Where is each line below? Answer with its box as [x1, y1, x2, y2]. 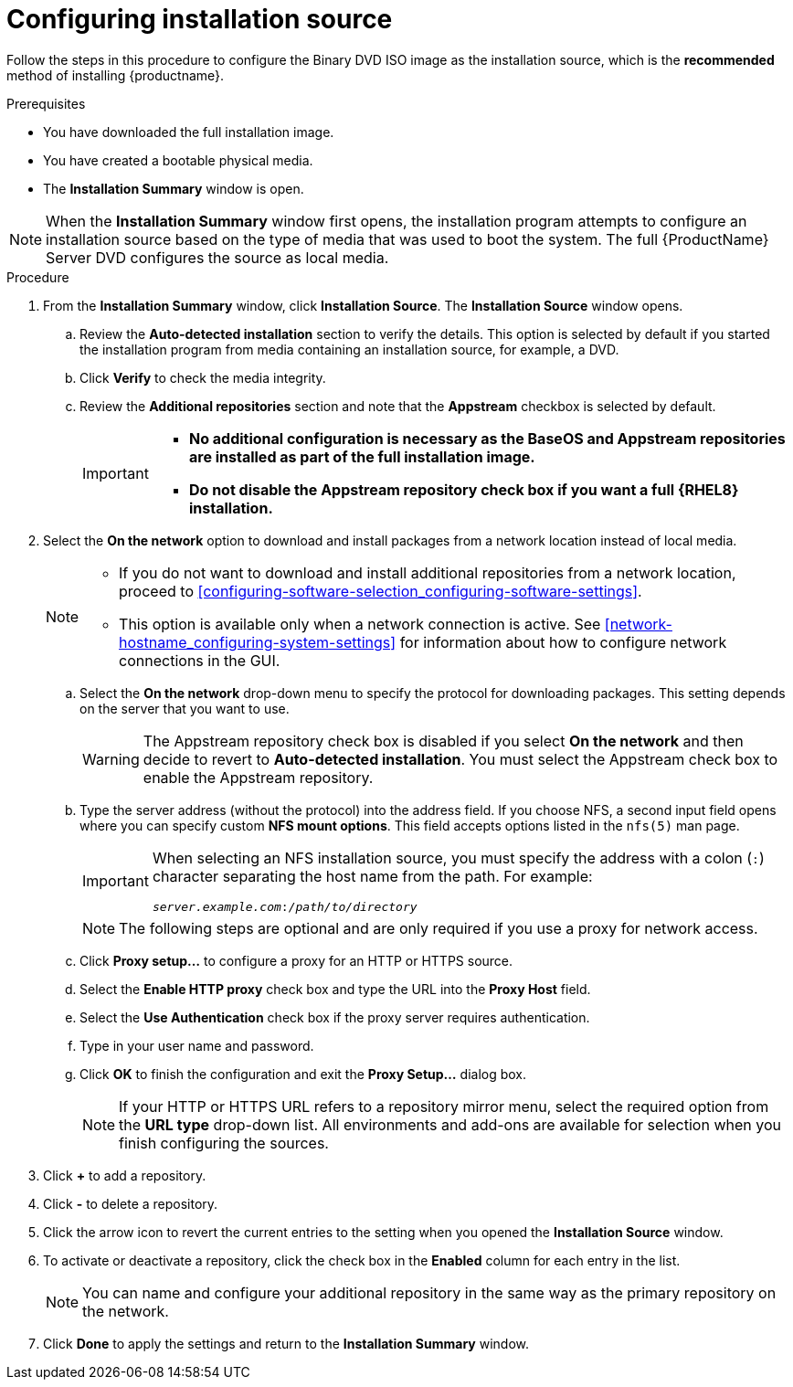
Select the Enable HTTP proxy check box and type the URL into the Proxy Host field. [79, 980, 591, 997]
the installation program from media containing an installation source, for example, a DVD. [79, 341, 619, 357]
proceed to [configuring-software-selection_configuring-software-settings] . [119, 581, 642, 600]
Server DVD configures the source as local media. [46, 248, 389, 267]
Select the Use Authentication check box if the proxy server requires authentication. [79, 1009, 590, 1025]
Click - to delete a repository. [43, 1195, 218, 1212]
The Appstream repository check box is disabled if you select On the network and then [143, 731, 744, 750]
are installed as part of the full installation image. [188, 447, 535, 466]
